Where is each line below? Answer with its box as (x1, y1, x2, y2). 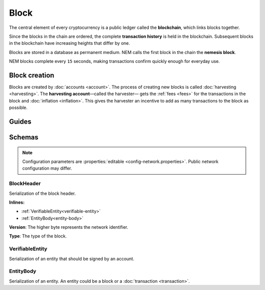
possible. (9, 105, 28, 110)
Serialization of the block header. (9, 190, 76, 196)
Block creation (9, 71, 54, 79)
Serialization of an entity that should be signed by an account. (9, 256, 134, 262)
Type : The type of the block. (9, 233, 67, 239)
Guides (9, 118, 32, 126)
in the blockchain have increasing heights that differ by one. (9, 40, 130, 46)
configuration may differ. (22, 165, 72, 171)
